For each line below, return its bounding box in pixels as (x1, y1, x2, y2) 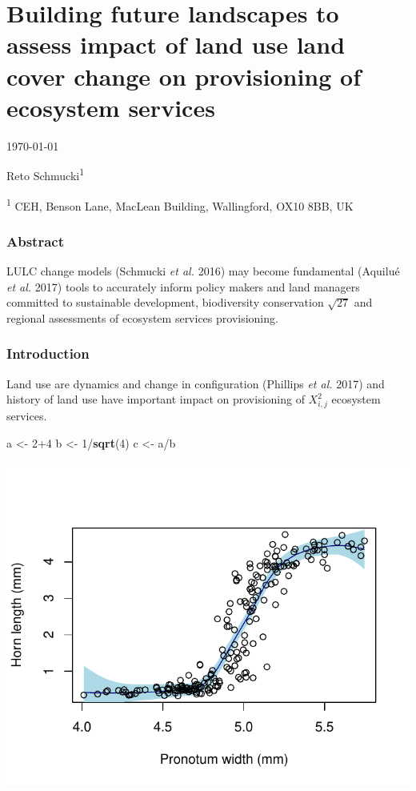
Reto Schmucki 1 (6, 165, 85, 183)
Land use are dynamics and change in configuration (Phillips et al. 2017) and (6, 375, 385, 391)
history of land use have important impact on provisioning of (6, 391, 305, 408)
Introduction (6, 343, 90, 363)
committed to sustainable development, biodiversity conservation (6, 294, 324, 311)
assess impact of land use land (6, 28, 346, 61)
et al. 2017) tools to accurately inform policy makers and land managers (6, 278, 360, 295)
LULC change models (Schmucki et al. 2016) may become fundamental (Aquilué (6, 263, 400, 279)
